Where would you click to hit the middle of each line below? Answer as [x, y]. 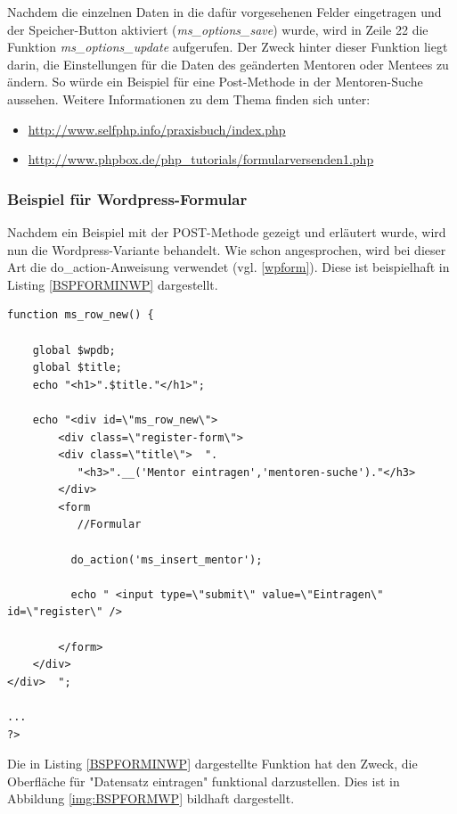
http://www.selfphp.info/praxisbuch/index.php [157, 129]
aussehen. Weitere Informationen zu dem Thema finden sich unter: [189, 99]
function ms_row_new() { [81, 315]
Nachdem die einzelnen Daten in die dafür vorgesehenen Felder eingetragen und [224, 12]
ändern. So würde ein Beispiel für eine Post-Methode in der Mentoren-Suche [215, 82]
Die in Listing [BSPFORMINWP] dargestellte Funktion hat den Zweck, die [212, 764]
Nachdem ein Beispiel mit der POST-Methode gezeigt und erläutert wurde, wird [227, 231]
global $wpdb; [74, 350]
